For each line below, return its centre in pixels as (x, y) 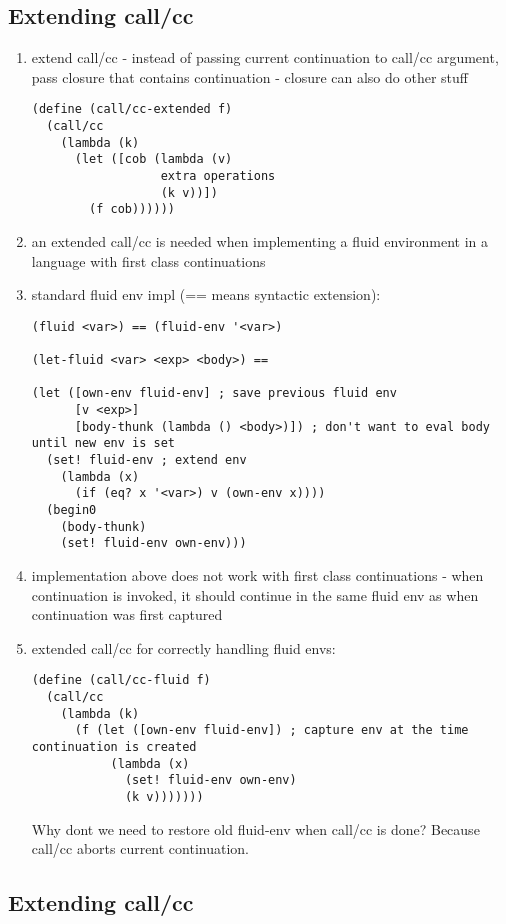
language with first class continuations (148, 260)
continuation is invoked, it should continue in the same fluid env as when (255, 594)
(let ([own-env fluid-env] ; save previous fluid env (214, 393)
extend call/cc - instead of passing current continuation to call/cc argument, (265, 57)
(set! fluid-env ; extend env (146, 460)
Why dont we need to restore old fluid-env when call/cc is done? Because (255, 828)
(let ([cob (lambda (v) (153, 159)
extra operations (218, 176)
